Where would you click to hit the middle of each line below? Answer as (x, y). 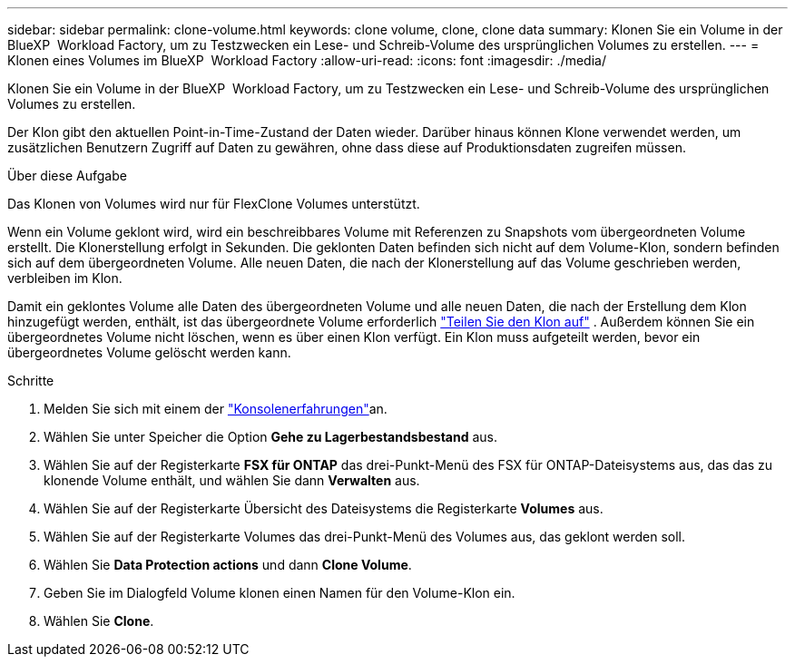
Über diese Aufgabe (67, 176)
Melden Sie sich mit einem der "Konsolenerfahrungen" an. (216, 409)
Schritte (31, 381)
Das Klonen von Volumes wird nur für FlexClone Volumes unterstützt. (214, 204)
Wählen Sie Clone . (99, 621)
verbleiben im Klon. (65, 278)
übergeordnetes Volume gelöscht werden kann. (149, 352)
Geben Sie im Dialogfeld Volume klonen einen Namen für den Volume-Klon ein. (280, 593)
